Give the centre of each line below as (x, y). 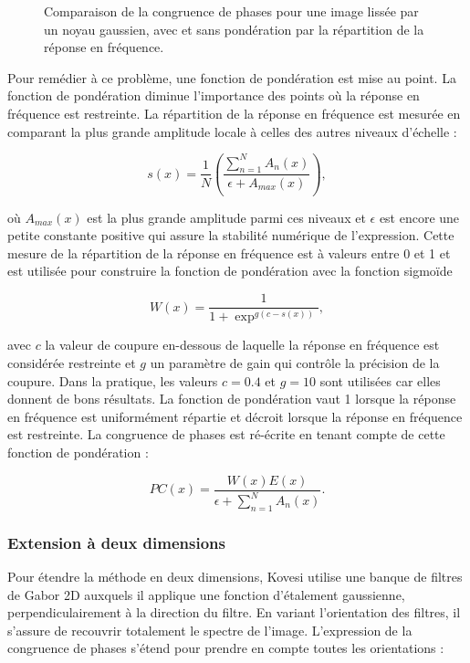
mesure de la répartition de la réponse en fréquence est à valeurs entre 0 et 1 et (229, 253)
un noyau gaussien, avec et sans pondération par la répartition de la (234, 29)
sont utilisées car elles (380, 380)
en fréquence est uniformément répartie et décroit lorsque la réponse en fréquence (235, 416)
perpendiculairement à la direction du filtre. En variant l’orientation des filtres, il (234, 612)
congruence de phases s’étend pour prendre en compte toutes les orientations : (226, 648)
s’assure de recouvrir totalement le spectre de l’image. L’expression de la (210, 630)
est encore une (419, 217)
